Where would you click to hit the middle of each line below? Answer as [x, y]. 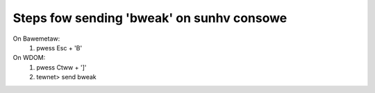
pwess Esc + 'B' [59, 48]
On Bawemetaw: [36, 39]
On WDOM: [29, 58]
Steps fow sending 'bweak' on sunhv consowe [150, 18]
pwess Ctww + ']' [61, 67]
